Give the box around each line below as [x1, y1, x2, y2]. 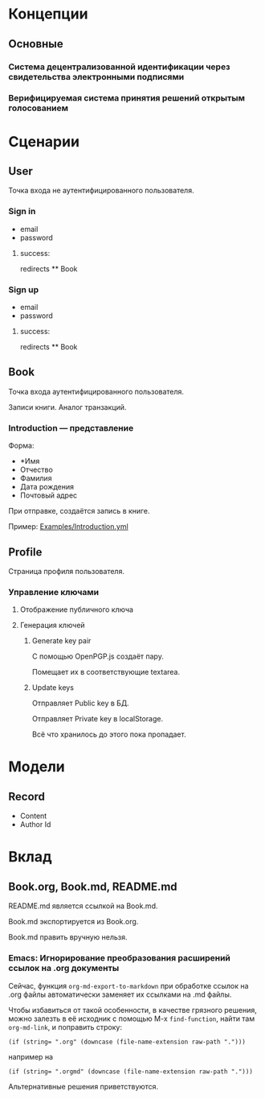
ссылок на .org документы [8, 963, 120, 974]
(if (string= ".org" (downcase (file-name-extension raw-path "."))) [8, 1038, 247, 1046]
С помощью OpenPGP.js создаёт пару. [31, 651, 165, 661]
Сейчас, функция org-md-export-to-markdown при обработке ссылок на [8, 981, 249, 990]
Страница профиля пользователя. [8, 566, 124, 576]
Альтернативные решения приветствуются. [8, 1081, 159, 1091]
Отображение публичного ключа [19, 605, 134, 614]
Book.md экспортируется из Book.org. [8, 917, 139, 927]
